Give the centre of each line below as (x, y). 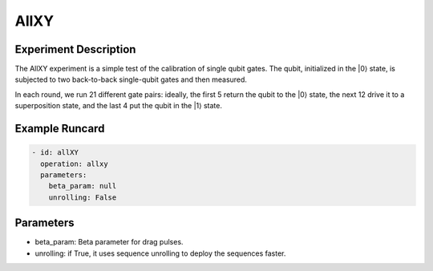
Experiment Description (75, 49)
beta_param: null (83, 186)
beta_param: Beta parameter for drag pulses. (109, 242)
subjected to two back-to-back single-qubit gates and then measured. (131, 79)
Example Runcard (60, 129)
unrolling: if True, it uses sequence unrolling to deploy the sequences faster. (160, 253)
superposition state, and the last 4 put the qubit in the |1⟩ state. (118, 106)
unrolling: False (83, 197)
